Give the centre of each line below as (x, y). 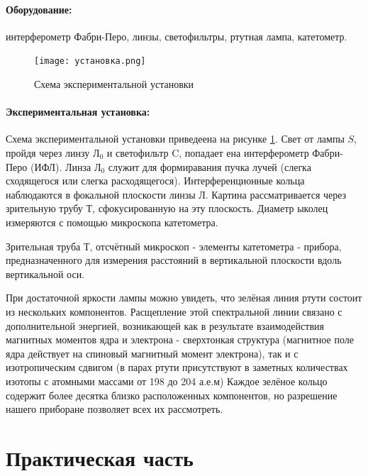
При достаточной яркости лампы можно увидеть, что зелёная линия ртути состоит (184, 298)
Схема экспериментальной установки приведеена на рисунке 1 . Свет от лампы (175, 139)
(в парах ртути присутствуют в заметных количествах (232, 367)
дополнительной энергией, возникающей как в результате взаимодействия (165, 325)
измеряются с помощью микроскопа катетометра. (112, 222)
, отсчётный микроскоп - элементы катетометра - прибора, (216, 246)
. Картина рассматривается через (276, 194)
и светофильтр (138, 153)
